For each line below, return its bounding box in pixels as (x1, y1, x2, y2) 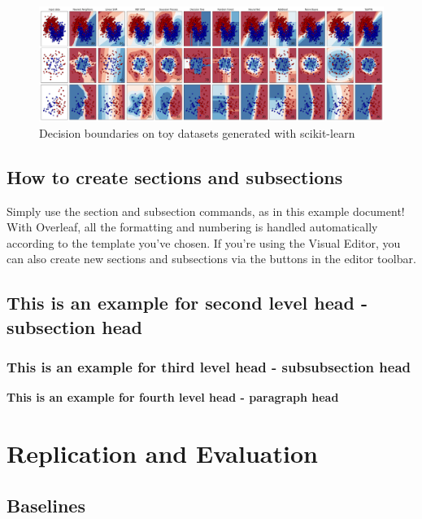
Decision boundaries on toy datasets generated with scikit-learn (39, 124, 355, 141)
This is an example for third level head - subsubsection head (7, 357, 411, 377)
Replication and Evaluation (7, 437, 318, 470)
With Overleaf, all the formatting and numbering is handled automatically (7, 218, 378, 235)
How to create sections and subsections (7, 164, 343, 189)
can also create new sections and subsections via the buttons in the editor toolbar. (7, 250, 416, 267)
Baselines (7, 492, 85, 517)
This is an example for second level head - (7, 290, 368, 315)
